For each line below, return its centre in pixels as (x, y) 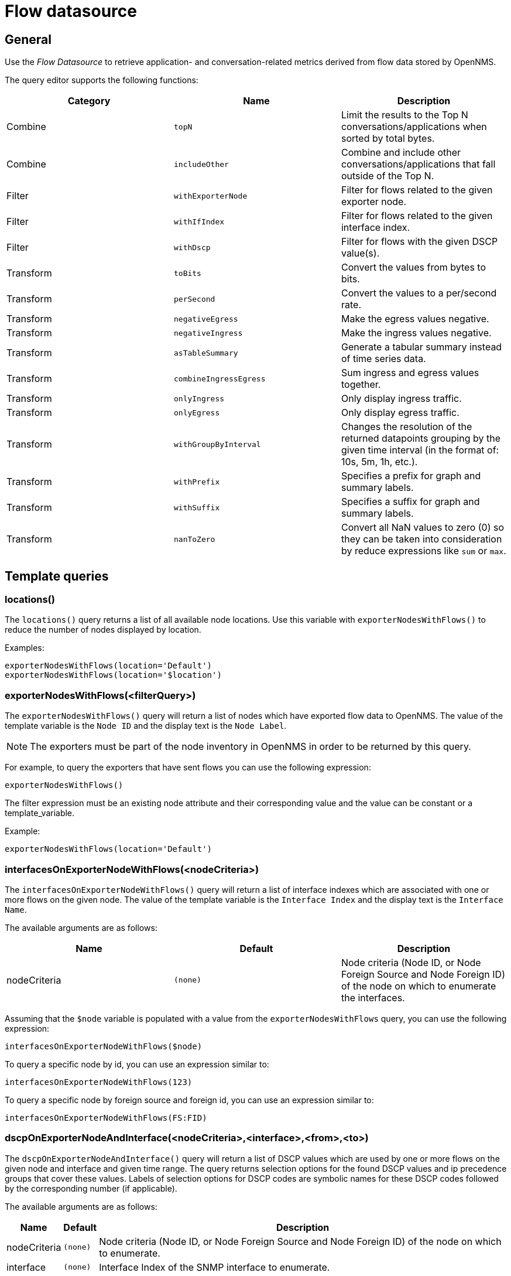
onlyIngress (199, 398)
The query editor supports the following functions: (102, 80)
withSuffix (197, 507)
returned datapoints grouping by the (421, 439)
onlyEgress (197, 412)
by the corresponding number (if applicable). (91, 1188)
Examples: (25, 648)
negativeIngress (208, 333)
